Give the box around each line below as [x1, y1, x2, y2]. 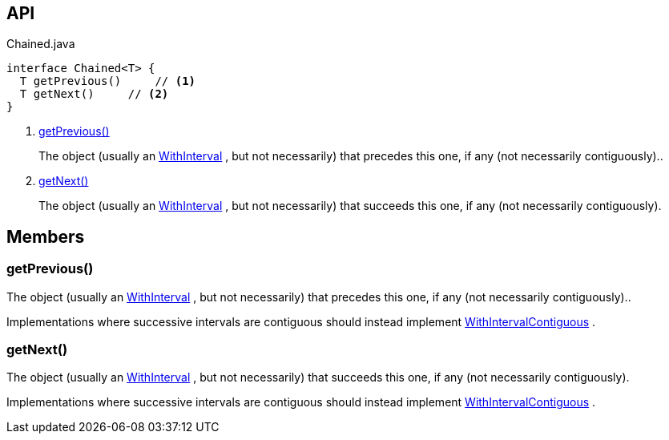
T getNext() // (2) [19, 87, 169, 101]
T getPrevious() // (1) [19, 75, 196, 88]
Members [6, 226, 85, 247]
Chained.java [6, 37, 75, 51]
